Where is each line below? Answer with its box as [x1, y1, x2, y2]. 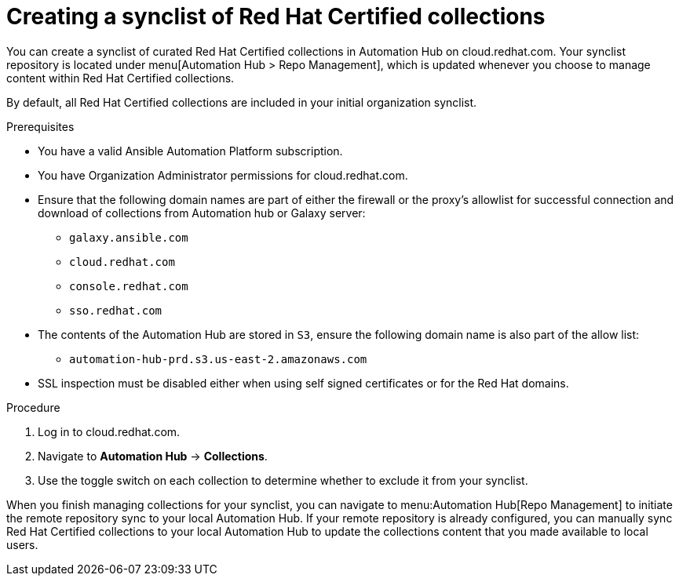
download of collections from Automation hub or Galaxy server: [38, 206, 366, 220]
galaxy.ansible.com [69, 231, 188, 244]
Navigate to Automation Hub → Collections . [38, 449, 268, 463]
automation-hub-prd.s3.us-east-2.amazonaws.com [69, 352, 367, 366]
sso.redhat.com [69, 304, 162, 317]
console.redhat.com [69, 279, 188, 293]
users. [6, 537, 38, 551]
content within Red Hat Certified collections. [6, 71, 235, 85]
